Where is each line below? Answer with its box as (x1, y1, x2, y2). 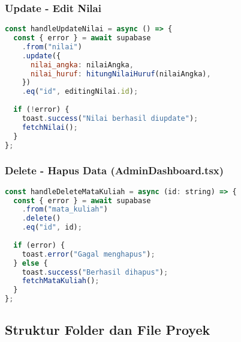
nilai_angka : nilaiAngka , (30, 60, 134, 69)
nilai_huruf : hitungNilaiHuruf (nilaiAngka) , (30, 69, 211, 78)
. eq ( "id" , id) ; (22, 223, 82, 232)
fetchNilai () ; (22, 123, 78, 132)
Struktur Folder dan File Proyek (5, 320, 210, 339)
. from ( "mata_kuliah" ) (22, 205, 108, 214)
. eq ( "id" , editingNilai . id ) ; (22, 87, 138, 96)
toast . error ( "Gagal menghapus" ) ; (22, 249, 155, 258)
